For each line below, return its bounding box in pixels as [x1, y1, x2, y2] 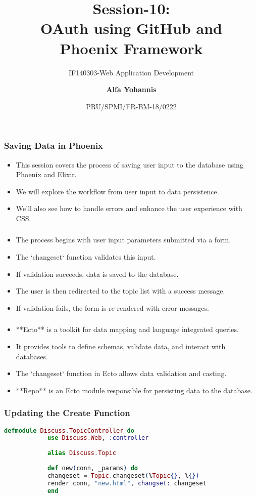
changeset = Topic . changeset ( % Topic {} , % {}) [47, 472, 199, 479]
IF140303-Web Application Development [68, 67, 194, 77]
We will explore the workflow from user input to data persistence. [16, 186, 219, 196]
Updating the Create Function [4, 406, 130, 419]
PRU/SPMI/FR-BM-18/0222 [86, 101, 177, 111]
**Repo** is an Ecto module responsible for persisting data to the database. [16, 385, 252, 395]
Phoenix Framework [60, 37, 203, 58]
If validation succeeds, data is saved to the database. [16, 268, 179, 279]
